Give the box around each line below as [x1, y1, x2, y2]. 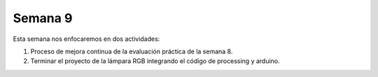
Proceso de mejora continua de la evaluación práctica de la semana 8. [30, 47, 233, 55]
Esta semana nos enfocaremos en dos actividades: [13, 35, 160, 43]
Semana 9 [13, 10, 73, 26]
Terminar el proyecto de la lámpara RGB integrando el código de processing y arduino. [30, 57, 280, 65]
